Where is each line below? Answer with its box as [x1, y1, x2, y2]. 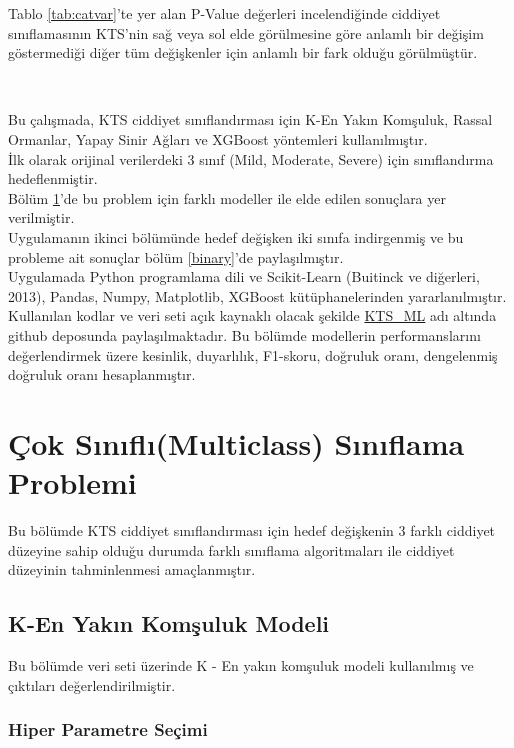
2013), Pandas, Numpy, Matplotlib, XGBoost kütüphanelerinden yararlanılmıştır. [8, 285, 507, 306]
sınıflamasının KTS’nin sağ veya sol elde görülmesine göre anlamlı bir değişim [8, 22, 484, 43]
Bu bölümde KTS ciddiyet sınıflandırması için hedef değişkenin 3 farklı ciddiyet [8, 520, 496, 540]
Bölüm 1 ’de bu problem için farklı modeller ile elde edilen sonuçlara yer [8, 187, 446, 208]
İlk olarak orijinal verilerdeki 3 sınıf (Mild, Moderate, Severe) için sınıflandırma [8, 148, 494, 169]
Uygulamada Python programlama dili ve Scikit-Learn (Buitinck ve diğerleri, [8, 266, 480, 287]
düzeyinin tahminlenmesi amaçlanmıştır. [8, 559, 256, 580]
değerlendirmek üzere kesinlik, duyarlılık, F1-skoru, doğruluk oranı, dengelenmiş [8, 344, 498, 365]
